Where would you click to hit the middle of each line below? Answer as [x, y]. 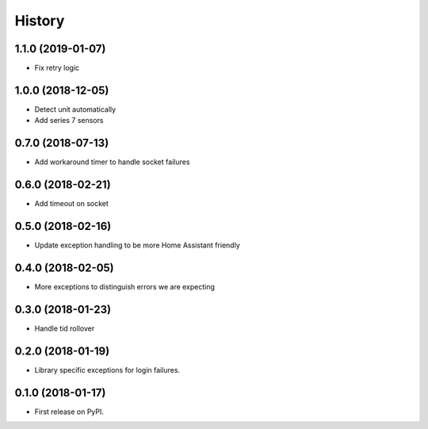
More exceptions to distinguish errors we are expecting [125, 286]
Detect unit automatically [75, 109]
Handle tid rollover [65, 328]
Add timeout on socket [71, 204]
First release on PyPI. [69, 412]
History [40, 21]
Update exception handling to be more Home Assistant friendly [138, 245]
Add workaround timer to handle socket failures [112, 162]
